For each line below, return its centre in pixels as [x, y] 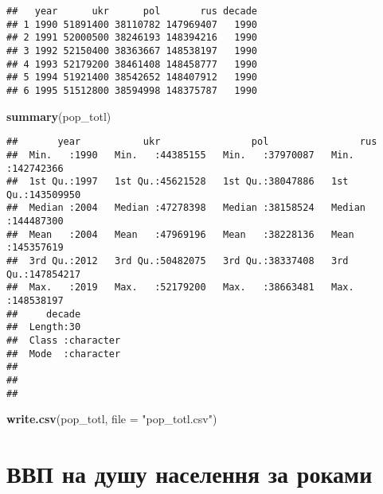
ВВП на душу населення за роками [190, 474]
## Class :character [64, 341]
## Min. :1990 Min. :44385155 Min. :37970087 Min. [180, 155]
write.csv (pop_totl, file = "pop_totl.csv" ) [112, 419]
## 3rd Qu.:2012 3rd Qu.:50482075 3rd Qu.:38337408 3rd [178, 261]
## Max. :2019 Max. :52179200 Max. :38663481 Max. [180, 288]
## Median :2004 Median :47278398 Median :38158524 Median [186, 208]
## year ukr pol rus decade [132, 11]
